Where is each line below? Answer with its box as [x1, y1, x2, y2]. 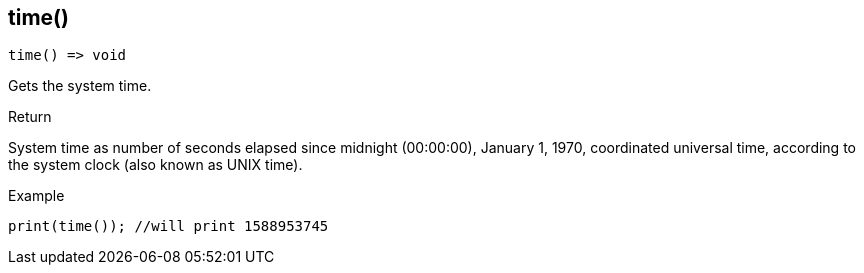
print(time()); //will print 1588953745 [8, 218, 329, 235]
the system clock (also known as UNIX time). [8, 156, 303, 174]
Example [8, 187, 65, 205]
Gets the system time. [8, 77, 152, 95]
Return [8, 108, 52, 126]
